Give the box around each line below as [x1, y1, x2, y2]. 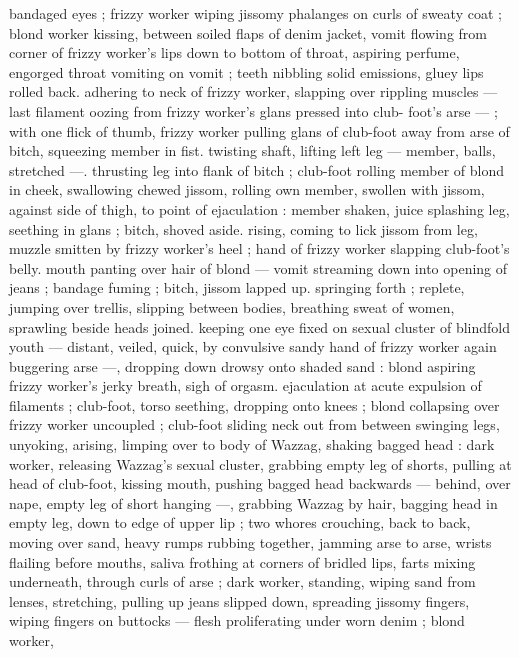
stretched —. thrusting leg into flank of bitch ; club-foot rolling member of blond [9, 159, 505, 180]
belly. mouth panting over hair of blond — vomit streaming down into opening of [9, 257, 508, 278]
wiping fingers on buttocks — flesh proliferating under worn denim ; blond [9, 610, 465, 631]
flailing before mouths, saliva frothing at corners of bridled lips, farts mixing [9, 551, 476, 572]
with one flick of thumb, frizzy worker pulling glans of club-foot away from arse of [9, 120, 510, 141]
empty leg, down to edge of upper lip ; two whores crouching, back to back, [9, 512, 471, 533]
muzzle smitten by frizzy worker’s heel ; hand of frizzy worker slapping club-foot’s [9, 238, 510, 259]
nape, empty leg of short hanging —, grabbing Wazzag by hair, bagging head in [9, 492, 498, 513]
